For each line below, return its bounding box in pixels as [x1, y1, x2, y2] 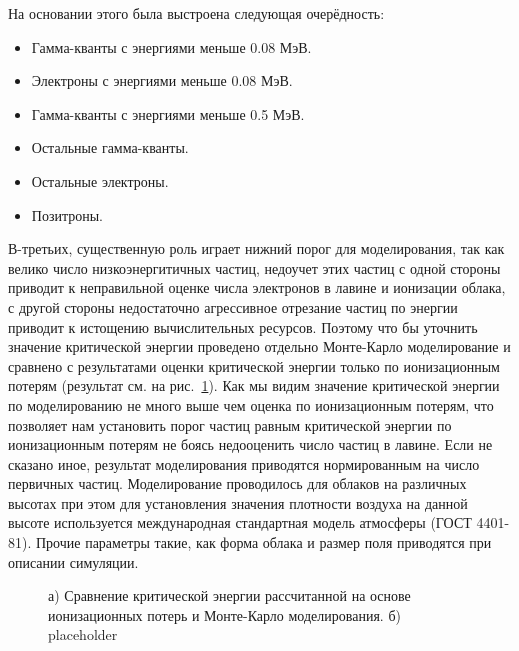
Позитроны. [31, 204, 104, 225]
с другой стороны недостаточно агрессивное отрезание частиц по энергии [8, 296, 458, 317]
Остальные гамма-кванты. [31, 137, 189, 158]
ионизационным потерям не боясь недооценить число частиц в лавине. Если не [8, 434, 493, 455]
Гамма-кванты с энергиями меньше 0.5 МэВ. [31, 103, 305, 124]
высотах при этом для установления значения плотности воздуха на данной [8, 492, 468, 513]
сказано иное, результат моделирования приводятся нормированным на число [8, 453, 480, 474]
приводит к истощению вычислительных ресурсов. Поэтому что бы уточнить [8, 316, 478, 337]
